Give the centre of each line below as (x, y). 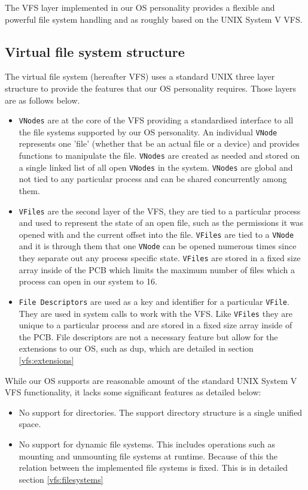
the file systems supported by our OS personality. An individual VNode (148, 131)
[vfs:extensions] (46, 360)
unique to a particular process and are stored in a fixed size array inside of (155, 325)
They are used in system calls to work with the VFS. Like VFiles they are (155, 313)
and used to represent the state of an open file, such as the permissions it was (161, 223)
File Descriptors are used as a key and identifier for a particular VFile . (154, 301)
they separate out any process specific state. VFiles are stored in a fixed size (160, 258)
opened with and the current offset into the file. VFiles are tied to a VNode (156, 234)
